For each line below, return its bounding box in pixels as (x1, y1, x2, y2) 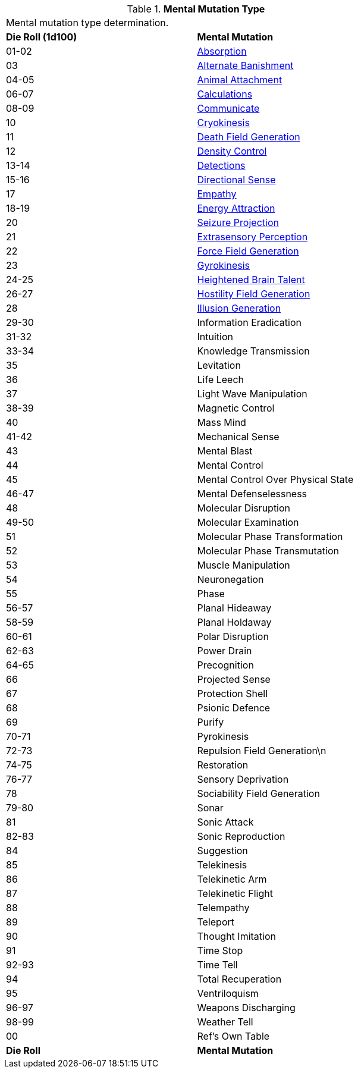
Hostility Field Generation (197, 288, 310, 300)
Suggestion (197, 845, 248, 856)
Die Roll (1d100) (6, 31, 77, 43)
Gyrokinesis (197, 259, 250, 271)
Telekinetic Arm (197, 873, 267, 885)
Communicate (197, 102, 260, 114)
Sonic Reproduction (197, 830, 285, 842)
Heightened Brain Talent (197, 274, 305, 285)
